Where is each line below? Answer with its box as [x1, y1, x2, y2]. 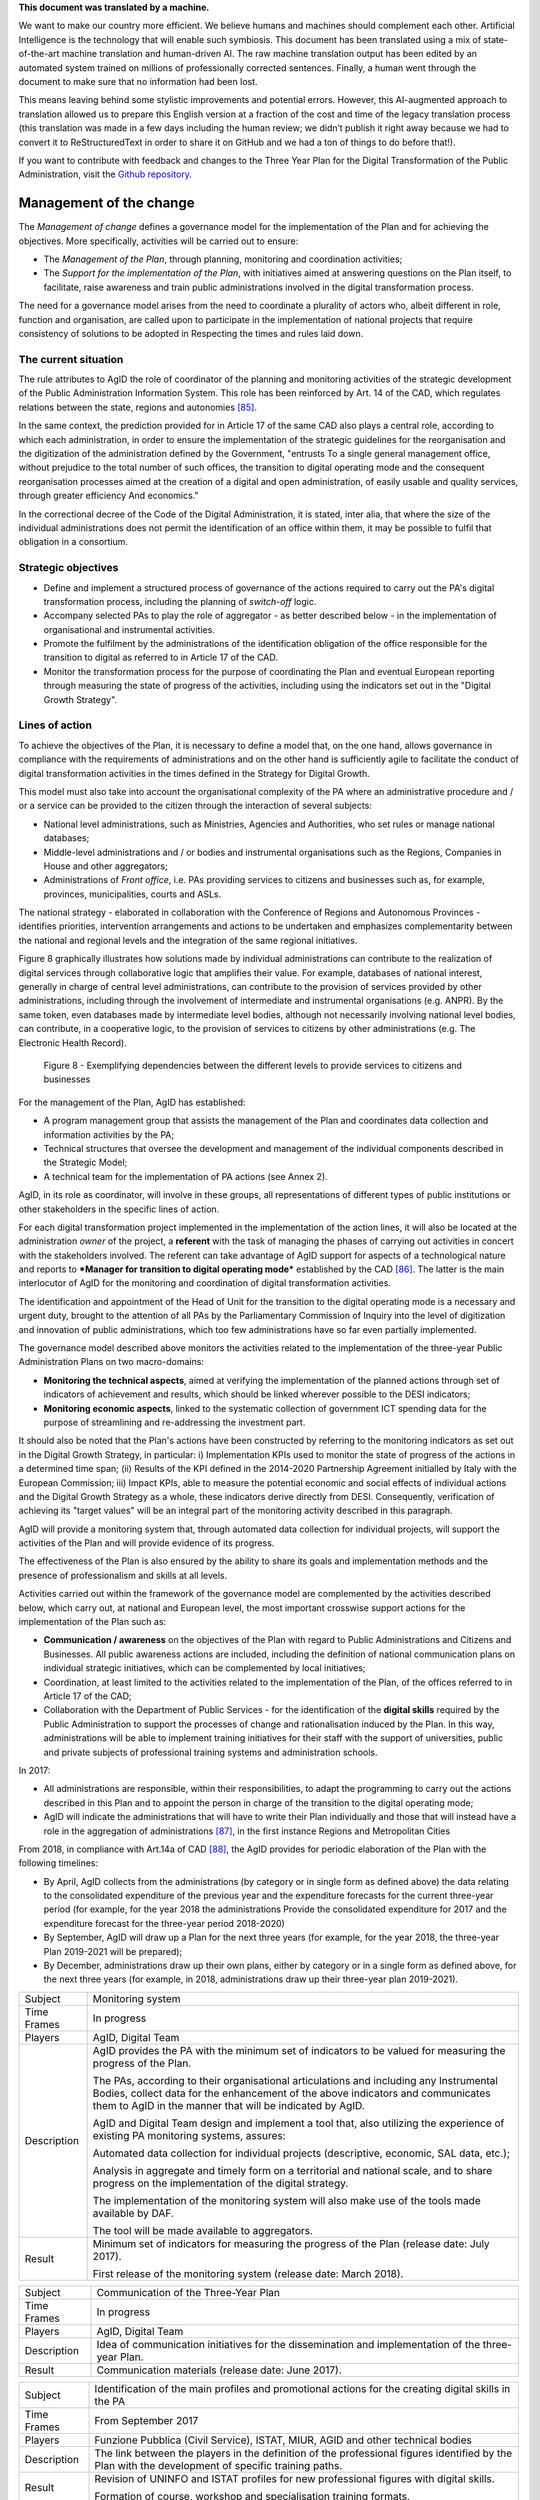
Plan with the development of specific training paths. [94, 2458, 343, 2472]
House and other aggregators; [43, 860, 169, 872]
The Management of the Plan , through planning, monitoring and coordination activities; [43, 253, 403, 265]
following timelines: [18, 1857, 99, 1869]
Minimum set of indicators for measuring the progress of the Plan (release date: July [92, 2236, 490, 2250]
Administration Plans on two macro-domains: [18, 1356, 205, 1368]
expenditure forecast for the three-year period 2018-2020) [43, 1917, 285, 1929]
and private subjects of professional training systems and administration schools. [43, 1746, 378, 1758]
